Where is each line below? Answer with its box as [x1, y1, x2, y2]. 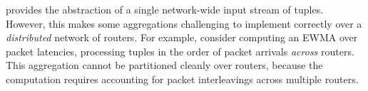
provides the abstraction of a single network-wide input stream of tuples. [6, 2, 324, 16]
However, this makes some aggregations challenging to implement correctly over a [6, 16, 362, 31]
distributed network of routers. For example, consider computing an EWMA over [6, 30, 358, 45]
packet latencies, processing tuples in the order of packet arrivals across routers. [6, 43, 354, 58]
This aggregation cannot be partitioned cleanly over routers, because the [6, 58, 323, 73]
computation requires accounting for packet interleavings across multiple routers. [6, 71, 359, 86]
